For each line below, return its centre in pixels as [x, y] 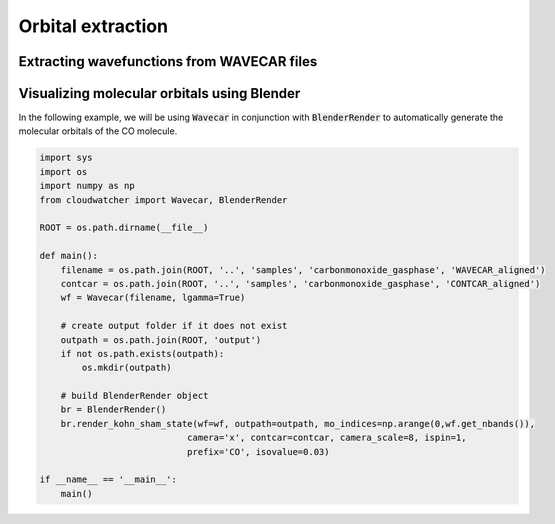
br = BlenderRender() [113, 409]
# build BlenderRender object [134, 396]
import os [63, 171]
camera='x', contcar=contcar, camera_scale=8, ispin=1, [326, 438]
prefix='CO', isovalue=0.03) [258, 451]
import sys [66, 158]
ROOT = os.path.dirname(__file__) [124, 228]
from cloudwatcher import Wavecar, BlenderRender [163, 199]
